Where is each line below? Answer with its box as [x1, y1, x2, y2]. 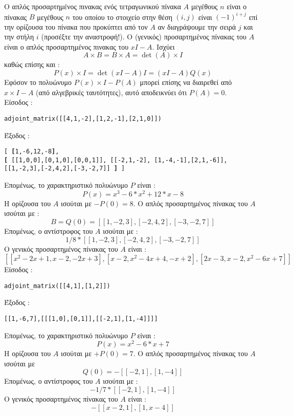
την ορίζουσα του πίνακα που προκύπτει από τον [4, 21, 148, 32]
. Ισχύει [152, 41, 175, 52]
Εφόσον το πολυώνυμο [4, 77, 72, 87]
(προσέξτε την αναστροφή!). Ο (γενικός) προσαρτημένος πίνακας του [41, 31, 246, 42]
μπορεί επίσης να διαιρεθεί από [140, 77, 232, 87]
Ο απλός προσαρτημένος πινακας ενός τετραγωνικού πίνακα [4, 1, 182, 11]
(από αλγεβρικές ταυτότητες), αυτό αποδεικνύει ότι [36, 86, 187, 97]
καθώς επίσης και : [4, 59, 60, 70]
